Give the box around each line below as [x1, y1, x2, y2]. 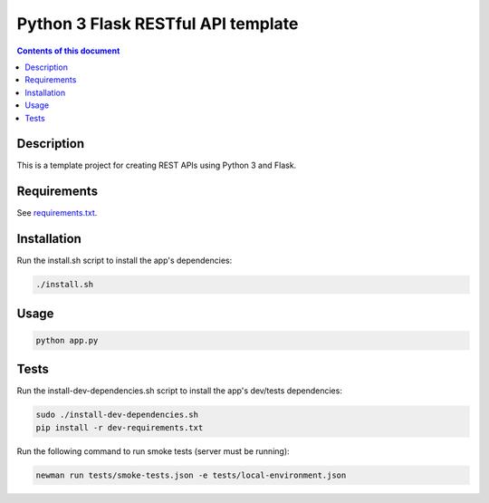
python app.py [35, 335, 99, 345]
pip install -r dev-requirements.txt [35, 422, 204, 432]
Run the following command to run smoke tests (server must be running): [16, 445, 290, 457]
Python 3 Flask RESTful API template [16, 14, 299, 34]
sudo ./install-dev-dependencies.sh [35, 410, 199, 421]
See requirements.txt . [16, 208, 98, 218]
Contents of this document [16, 45, 120, 56]
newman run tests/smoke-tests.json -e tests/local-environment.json [35, 469, 347, 480]
